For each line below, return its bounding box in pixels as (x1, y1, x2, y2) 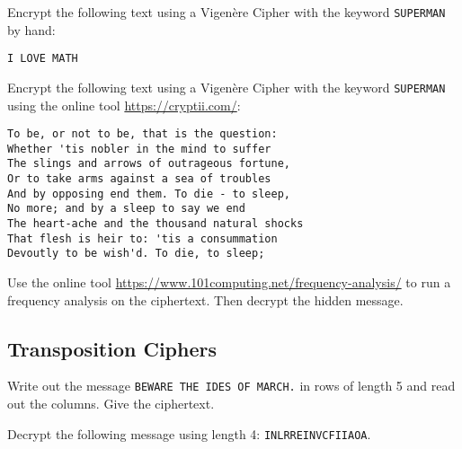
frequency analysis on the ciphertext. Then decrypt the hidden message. (7, 290, 404, 309)
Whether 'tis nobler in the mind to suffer (7, 142, 271, 155)
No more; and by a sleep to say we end (7, 202, 245, 216)
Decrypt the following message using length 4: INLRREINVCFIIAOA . (7, 424, 371, 443)
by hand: (7, 20, 56, 39)
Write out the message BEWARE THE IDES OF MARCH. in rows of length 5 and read (7, 376, 456, 395)
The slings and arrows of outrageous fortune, (7, 157, 290, 171)
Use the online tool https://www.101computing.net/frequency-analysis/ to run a (7, 273, 451, 292)
